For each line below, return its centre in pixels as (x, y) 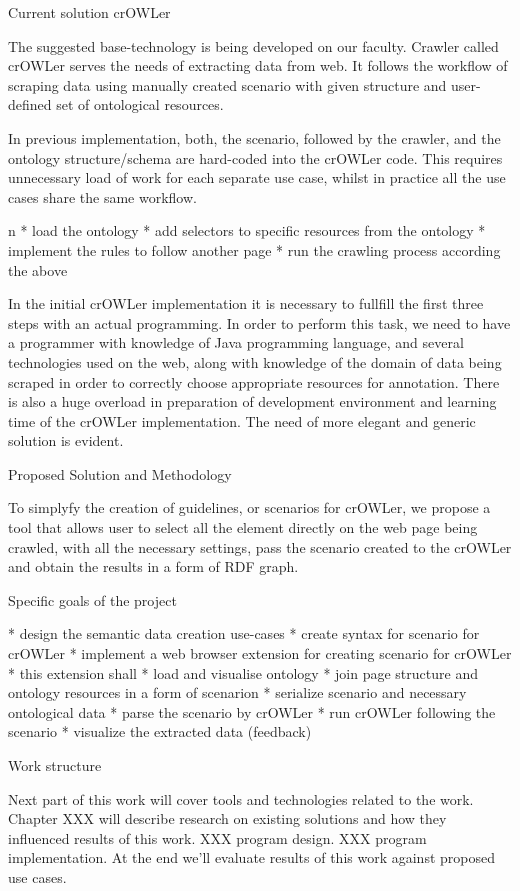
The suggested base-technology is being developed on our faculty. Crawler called (253, 45)
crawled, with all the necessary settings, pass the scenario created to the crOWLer (260, 546)
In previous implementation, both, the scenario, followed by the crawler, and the (254, 137)
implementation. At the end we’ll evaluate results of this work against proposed (251, 857)
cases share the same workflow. (102, 196)
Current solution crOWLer (89, 12)
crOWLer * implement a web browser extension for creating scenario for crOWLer (260, 653)
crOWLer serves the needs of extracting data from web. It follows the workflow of (258, 65)
